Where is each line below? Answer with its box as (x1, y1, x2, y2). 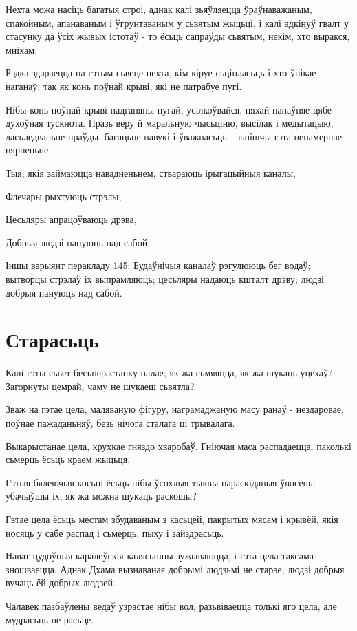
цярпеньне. (6, 142, 52, 157)
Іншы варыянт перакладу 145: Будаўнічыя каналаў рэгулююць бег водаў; (6, 258, 311, 272)
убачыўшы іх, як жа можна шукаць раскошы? (6, 489, 197, 503)
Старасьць (6, 325, 99, 354)
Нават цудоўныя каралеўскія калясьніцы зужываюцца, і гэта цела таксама (6, 548, 314, 563)
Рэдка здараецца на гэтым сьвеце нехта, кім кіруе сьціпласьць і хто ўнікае (6, 65, 316, 80)
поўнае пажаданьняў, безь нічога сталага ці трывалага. (6, 416, 235, 429)
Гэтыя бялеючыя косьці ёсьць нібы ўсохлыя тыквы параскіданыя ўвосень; (6, 475, 316, 489)
